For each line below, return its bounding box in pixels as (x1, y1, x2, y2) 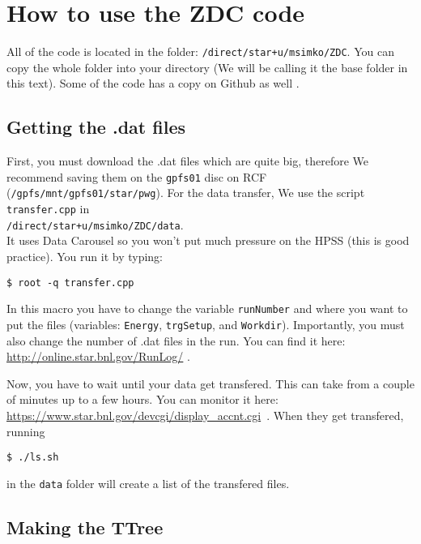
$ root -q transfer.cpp (6, 276, 134, 289)
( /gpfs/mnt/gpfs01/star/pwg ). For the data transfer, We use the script (6, 184, 365, 201)
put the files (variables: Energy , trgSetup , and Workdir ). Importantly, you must (6, 315, 405, 332)
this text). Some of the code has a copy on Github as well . (6, 75, 300, 92)
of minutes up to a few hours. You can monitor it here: (6, 391, 279, 408)
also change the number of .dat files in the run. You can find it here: (6, 332, 346, 349)
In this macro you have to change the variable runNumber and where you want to (6, 300, 408, 317)
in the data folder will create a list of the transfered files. (6, 474, 290, 491)
